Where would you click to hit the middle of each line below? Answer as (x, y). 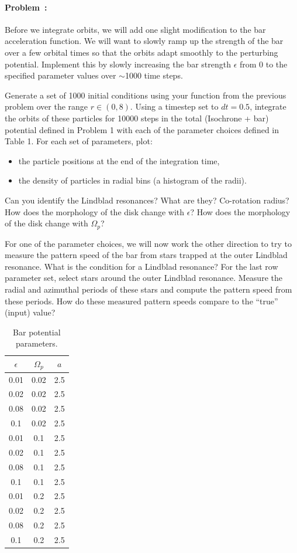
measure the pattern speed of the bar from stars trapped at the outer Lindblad (146, 255)
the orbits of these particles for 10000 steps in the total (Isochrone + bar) (137, 118)
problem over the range (46, 106)
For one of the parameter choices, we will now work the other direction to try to (148, 243)
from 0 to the (264, 64)
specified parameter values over (61, 75)
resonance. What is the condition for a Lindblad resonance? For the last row (141, 266)
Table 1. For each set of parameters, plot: (79, 141)
